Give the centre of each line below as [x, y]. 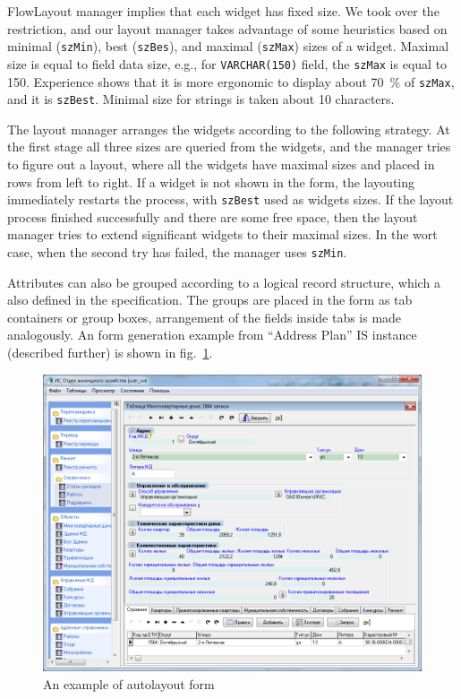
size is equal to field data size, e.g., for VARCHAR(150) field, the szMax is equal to [227, 63]
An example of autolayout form [129, 683]
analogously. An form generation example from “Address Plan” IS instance [212, 335]
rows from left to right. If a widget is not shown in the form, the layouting [211, 181]
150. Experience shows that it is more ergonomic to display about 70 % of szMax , [231, 81]
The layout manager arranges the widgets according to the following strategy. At [229, 129]
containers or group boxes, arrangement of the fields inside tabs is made [205, 317]
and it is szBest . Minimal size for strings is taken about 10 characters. [201, 99]
